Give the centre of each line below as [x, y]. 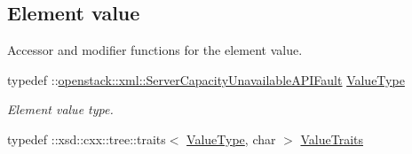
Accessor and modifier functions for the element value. [155, 50]
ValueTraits [332, 139]
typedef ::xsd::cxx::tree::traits [87, 139]
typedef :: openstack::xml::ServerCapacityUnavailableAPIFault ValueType [206, 79]
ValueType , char [231, 139]
